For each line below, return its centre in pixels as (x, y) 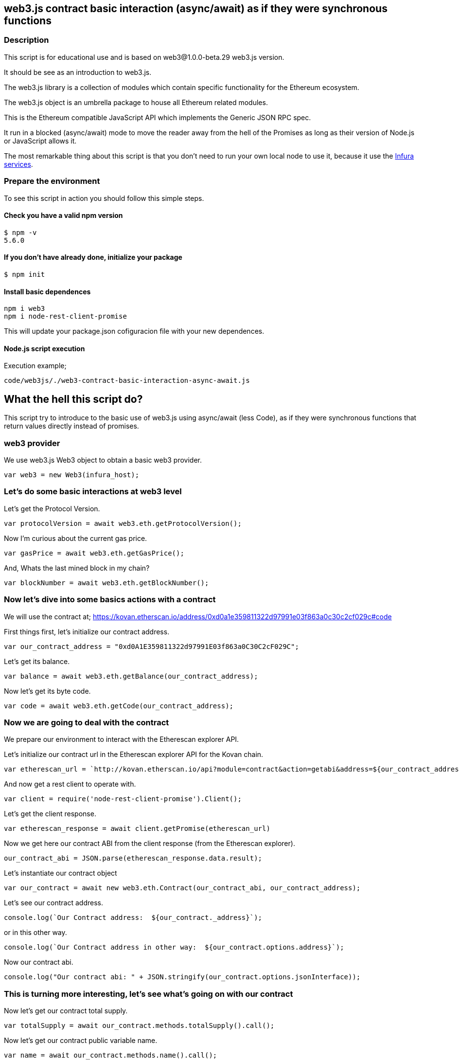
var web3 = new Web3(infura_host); (72, 475)
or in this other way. (35, 933)
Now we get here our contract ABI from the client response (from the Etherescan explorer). (150, 844)
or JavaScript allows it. (40, 141)
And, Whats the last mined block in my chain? (77, 568)
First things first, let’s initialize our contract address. (87, 631)
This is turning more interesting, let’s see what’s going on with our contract (149, 994)
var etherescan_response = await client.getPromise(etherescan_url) (137, 829)
